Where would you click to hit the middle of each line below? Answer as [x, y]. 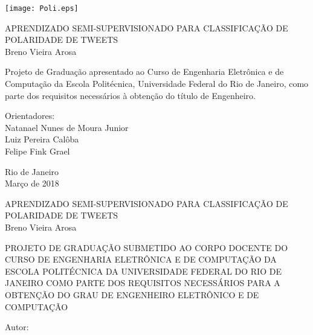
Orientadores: [30, 116]
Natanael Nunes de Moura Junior [67, 127]
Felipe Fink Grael [37, 151]
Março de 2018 [32, 183]
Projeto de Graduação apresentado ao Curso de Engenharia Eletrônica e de [144, 72]
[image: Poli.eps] [42, 8]
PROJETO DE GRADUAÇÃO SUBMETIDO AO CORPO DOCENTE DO [147, 247]
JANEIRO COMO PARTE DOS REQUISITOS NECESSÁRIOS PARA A [143, 283]
